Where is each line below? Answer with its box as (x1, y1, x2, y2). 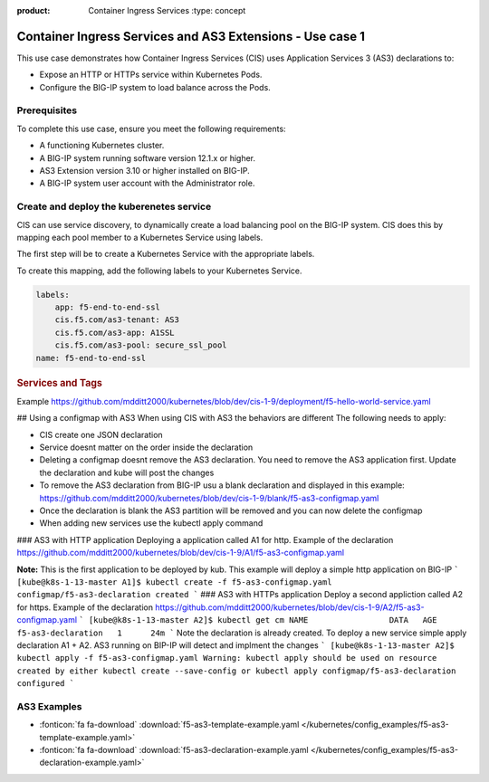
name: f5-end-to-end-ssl (35, 353, 147, 363)
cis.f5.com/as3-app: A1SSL (54, 327, 176, 338)
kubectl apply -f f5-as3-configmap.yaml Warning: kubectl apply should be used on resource (16, 653, 437, 663)
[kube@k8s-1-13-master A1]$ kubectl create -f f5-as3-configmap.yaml (16, 577, 332, 587)
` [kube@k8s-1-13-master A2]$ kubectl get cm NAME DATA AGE (78, 615, 437, 625)
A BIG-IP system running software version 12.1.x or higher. (39, 152, 256, 163)
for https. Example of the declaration (16, 602, 154, 613)
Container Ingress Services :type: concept (88, 5, 246, 15)
